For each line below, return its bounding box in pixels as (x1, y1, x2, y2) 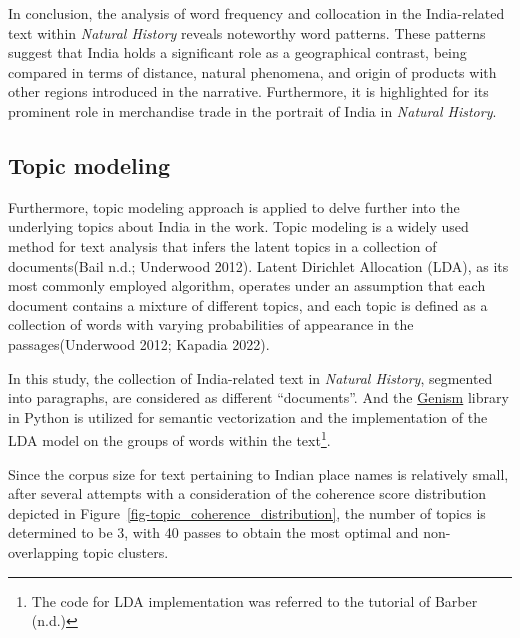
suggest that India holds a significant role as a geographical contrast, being (8, 42, 467, 63)
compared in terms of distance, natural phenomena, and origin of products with (8, 61, 497, 82)
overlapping (8, 541, 79, 562)
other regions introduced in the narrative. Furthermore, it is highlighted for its (8, 81, 489, 102)
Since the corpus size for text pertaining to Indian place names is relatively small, (8, 463, 509, 484)
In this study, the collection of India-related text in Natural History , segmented (8, 367, 493, 388)
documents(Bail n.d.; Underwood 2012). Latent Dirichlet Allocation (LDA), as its (8, 255, 509, 276)
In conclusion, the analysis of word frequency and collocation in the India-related (8, 3, 505, 23)
